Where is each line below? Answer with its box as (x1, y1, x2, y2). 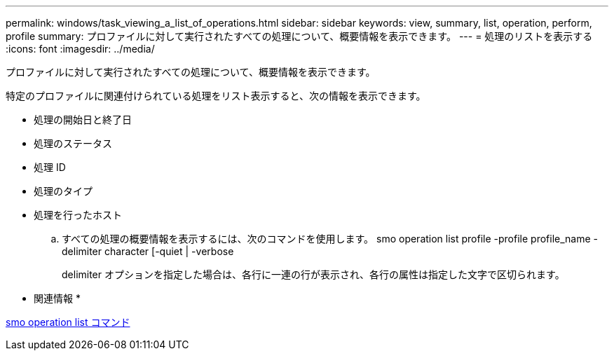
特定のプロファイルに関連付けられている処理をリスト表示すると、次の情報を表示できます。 (6, 90, 426, 102)
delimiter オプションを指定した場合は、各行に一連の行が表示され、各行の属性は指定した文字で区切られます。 (62, 268, 565, 280)
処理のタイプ (34, 185, 93, 197)
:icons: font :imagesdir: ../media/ (6, 43, 155, 55)
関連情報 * (34, 292, 81, 304)
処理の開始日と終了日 (34, 114, 132, 125)
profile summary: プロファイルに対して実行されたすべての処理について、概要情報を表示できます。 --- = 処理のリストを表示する (6, 30, 593, 42)
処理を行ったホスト (34, 209, 122, 221)
